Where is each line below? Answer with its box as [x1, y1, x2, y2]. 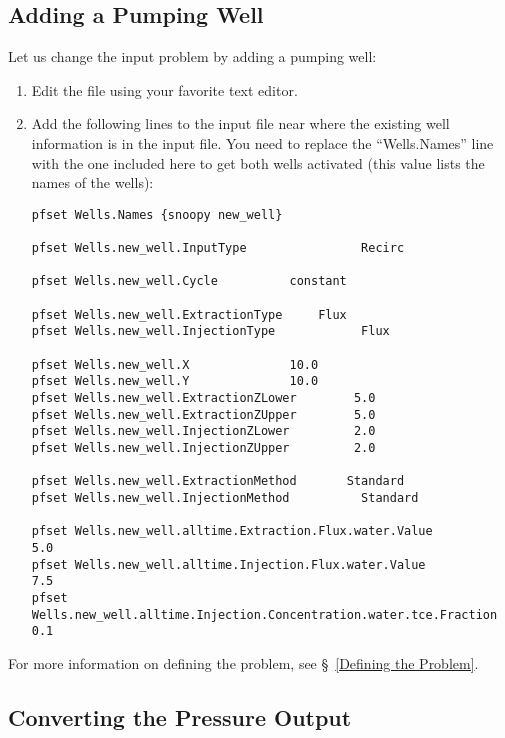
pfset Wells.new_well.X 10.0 [31, 357, 319, 372]
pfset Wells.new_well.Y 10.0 [31, 374, 319, 389]
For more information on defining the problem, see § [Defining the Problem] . [8, 652, 479, 673]
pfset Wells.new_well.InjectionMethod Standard [31, 490, 419, 505]
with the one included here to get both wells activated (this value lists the [31, 152, 485, 173]
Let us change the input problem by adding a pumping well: [8, 46, 377, 67]
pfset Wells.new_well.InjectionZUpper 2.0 [31, 440, 376, 455]
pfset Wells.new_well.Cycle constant [31, 274, 347, 289]
